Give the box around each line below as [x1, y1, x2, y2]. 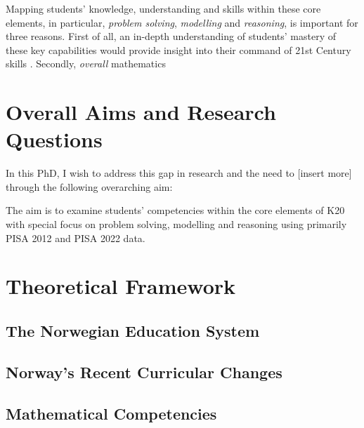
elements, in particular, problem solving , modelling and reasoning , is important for [6, 15, 358, 29]
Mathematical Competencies [6, 402, 217, 424]
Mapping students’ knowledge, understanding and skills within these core [6, 1, 321, 15]
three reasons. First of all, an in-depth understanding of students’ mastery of [6, 29, 336, 44]
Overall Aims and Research [6, 98, 276, 126]
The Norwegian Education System [6, 320, 260, 342]
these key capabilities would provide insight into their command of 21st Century [6, 42, 351, 57]
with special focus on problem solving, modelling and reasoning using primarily [6, 217, 347, 232]
